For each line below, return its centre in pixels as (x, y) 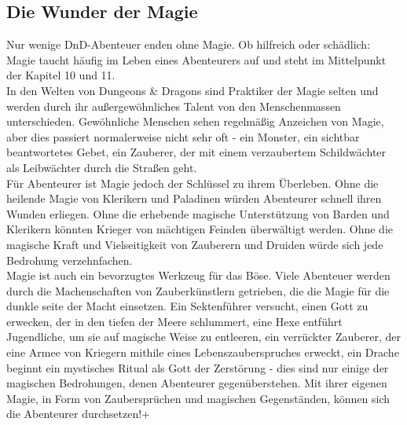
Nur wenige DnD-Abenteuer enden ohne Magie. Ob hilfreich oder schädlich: (189, 44)
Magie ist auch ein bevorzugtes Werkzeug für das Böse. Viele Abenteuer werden (198, 275)
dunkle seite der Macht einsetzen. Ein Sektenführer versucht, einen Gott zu (187, 306)
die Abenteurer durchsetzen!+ (78, 414)
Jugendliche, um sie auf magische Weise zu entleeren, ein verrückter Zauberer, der (203, 337)
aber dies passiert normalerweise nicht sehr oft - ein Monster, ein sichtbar (183, 136)
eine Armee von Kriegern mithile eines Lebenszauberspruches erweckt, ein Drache (203, 352)
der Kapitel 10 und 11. (61, 75)
